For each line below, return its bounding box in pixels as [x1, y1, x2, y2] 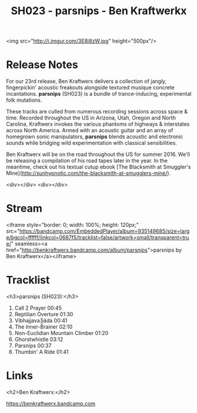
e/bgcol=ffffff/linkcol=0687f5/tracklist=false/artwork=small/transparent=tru [6, 234, 189, 241]
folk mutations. [6, 96, 42, 104]
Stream [6, 202, 43, 215]
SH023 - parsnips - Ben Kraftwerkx [11, 4, 187, 18]
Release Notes [6, 58, 78, 71]
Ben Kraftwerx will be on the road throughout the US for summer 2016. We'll [6, 151, 190, 158]
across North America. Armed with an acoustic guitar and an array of [6, 127, 173, 134]
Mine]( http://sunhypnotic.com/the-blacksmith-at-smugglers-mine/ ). [6, 170, 171, 177]
